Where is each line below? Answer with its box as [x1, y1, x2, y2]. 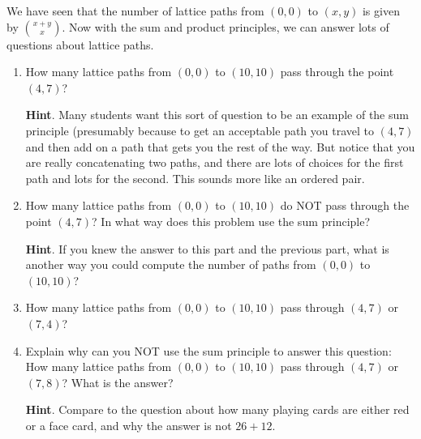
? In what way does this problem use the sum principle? [92, 212, 371, 229]
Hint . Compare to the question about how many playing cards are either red [25, 401, 410, 418]
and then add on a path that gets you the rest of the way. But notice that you [25, 138, 415, 155]
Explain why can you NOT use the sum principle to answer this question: [25, 342, 392, 359]
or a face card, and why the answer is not [25, 416, 232, 433]
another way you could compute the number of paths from [25, 256, 316, 273]
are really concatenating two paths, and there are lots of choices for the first [25, 154, 404, 171]
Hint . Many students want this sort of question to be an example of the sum [25, 106, 409, 123]
